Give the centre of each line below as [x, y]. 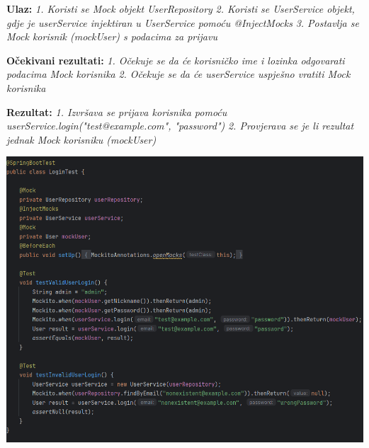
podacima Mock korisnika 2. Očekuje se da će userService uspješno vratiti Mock [178, 74]
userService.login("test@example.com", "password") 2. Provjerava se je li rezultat [180, 126]
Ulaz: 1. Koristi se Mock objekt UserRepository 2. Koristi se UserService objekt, [181, 8]
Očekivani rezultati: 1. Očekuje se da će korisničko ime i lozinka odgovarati [176, 60]
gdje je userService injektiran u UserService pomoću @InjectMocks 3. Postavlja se [183, 22]
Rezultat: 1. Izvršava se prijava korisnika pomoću [117, 111]
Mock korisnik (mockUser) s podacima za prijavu [112, 36]
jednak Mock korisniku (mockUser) [81, 139]
